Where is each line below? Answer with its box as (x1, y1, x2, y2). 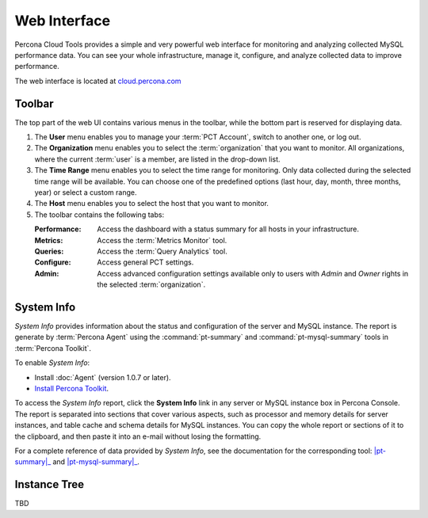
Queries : (34, 246, 64, 256)
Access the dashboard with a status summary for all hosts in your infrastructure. (97, 224, 360, 234)
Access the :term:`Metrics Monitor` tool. (97, 235, 227, 245)
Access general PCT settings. (97, 257, 194, 267)
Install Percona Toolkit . (34, 383, 109, 393)
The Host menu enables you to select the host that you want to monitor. (34, 199, 269, 208)
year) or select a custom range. (34, 187, 137, 197)
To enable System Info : (14, 358, 90, 368)
